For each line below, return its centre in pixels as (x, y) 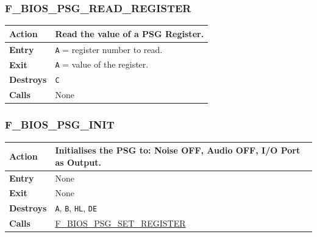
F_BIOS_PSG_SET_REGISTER (120, 223)
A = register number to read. (109, 49)
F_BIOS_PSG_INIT (60, 125)
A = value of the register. (102, 64)
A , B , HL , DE (76, 208)
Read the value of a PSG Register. (130, 33)
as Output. (78, 162)
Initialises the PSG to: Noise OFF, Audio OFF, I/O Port (178, 150)
